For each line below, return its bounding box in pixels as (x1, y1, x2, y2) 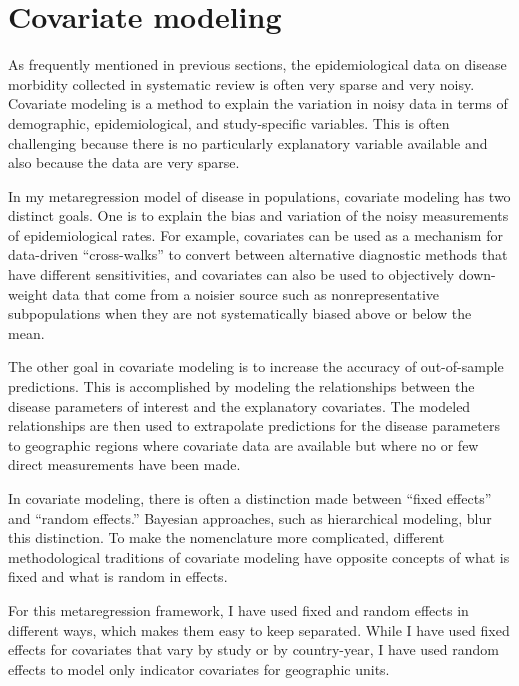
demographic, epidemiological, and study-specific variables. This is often (8, 112, 450, 133)
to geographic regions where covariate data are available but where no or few (8, 434, 479, 455)
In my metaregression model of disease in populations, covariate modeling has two (8, 185, 511, 206)
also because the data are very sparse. (8, 152, 240, 173)
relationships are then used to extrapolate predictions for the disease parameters (8, 415, 500, 436)
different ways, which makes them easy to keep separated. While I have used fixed (8, 619, 510, 640)
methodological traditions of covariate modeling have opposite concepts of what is (8, 546, 510, 567)
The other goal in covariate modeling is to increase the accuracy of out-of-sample (8, 356, 504, 377)
